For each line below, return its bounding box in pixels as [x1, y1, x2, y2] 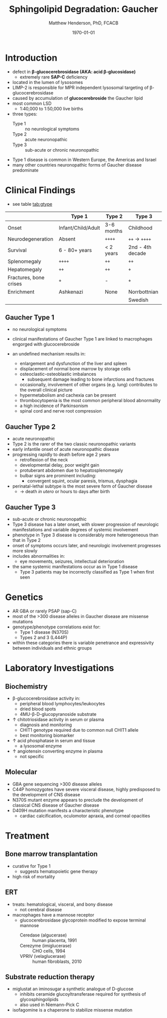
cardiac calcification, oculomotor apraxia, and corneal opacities [19, 813, 151, 819]
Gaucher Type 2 [5, 423, 56, 431]
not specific [19, 754, 44, 759]
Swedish [128, 296, 149, 303]
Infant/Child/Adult [59, 224, 100, 231]
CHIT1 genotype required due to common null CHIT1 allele [19, 727, 139, 733]
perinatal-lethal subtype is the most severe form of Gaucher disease [12, 483, 153, 489]
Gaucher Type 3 [5, 503, 56, 511]
